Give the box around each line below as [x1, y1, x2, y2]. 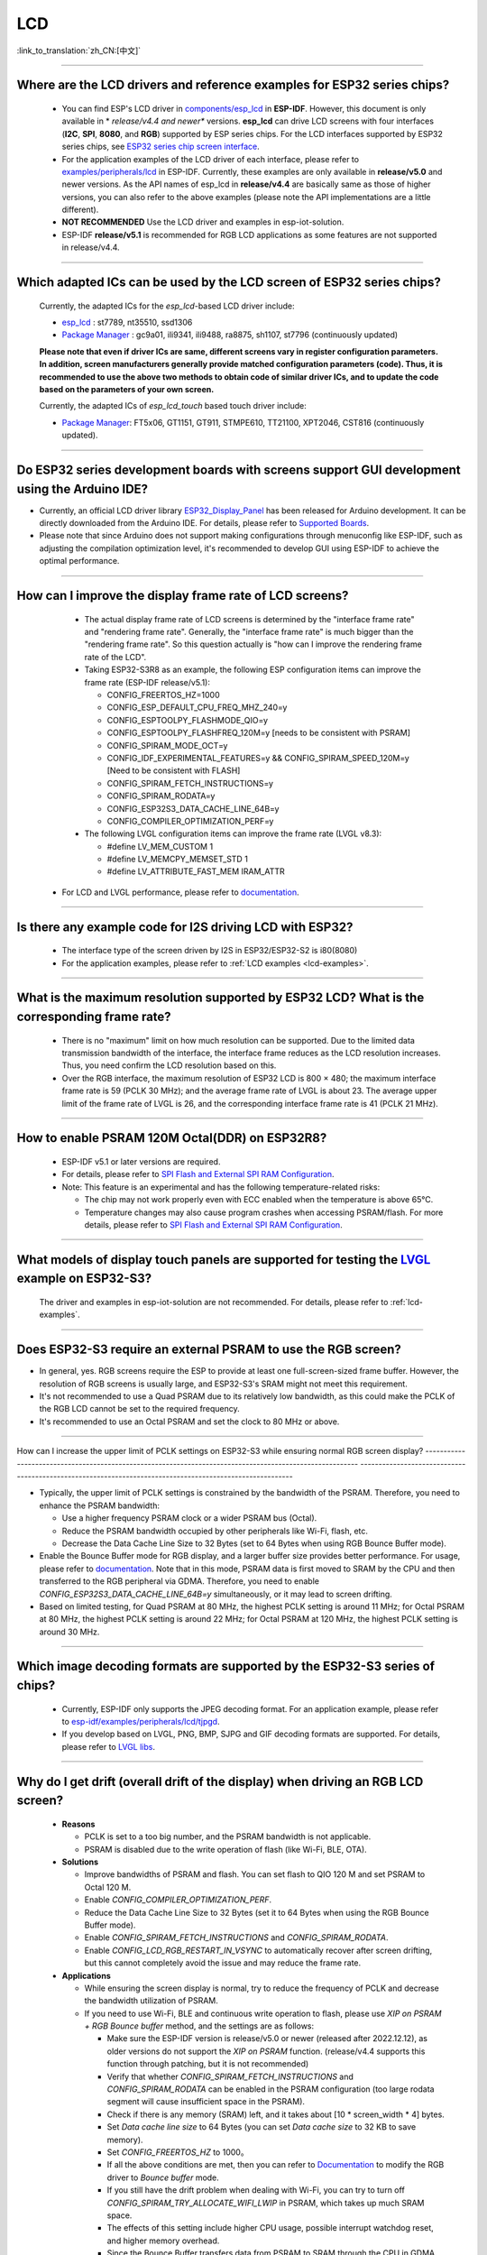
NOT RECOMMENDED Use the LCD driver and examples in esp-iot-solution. [61, 216, 345, 227]
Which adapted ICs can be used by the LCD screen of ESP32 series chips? [16, 275, 442, 290]
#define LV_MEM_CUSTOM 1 [106, 841, 214, 851]
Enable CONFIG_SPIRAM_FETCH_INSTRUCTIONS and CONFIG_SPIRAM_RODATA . [84, 1932, 389, 1943]
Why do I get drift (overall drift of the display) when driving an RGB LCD [16, 1773, 424, 1790]
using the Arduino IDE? [16, 481, 149, 496]
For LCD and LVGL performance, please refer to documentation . [61, 887, 299, 897]
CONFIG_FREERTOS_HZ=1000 [106, 689, 220, 700]
